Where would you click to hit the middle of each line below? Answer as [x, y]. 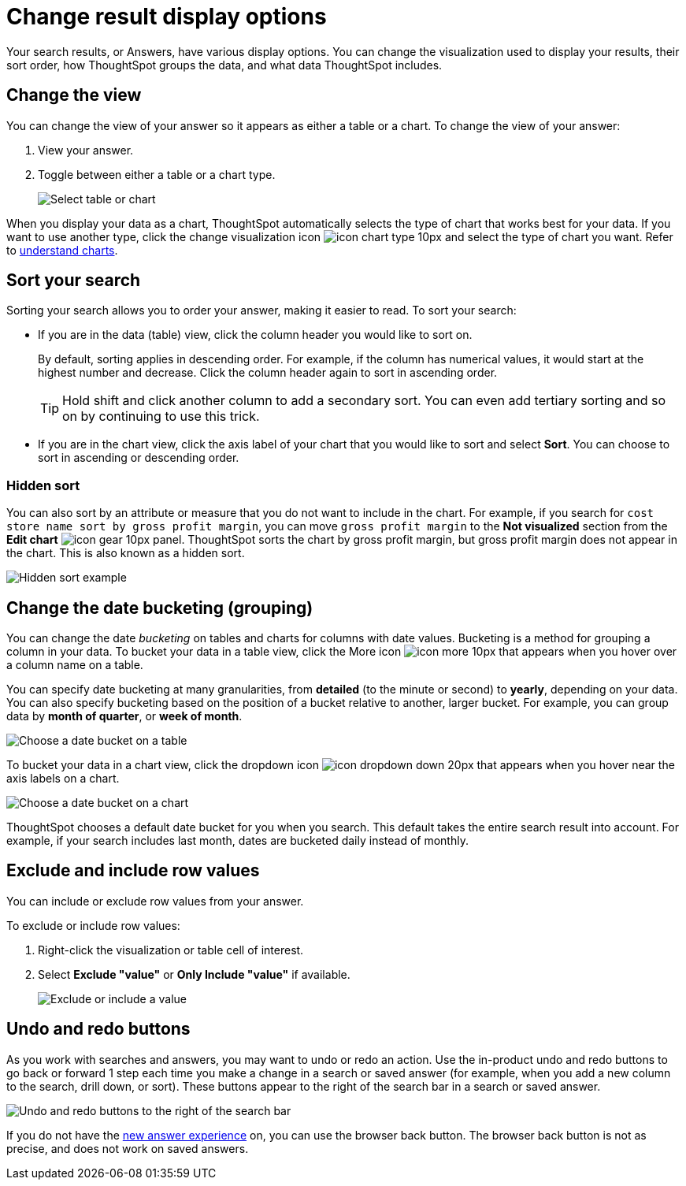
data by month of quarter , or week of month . [124, 716]
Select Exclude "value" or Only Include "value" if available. [194, 974]
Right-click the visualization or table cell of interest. [171, 950]
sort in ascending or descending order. [139, 458]
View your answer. [86, 150]
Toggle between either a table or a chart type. [157, 174]
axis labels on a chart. [63, 779]
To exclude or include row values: [93, 925]
